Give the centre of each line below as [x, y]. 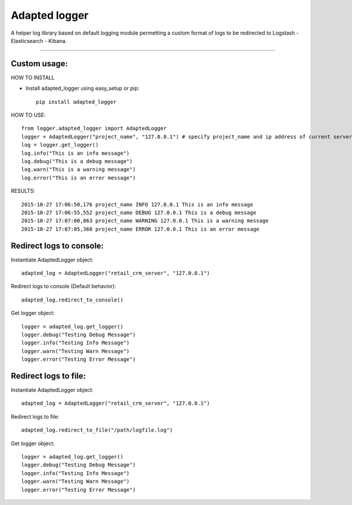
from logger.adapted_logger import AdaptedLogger [94, 128]
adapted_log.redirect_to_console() [72, 300]
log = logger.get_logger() [60, 145]
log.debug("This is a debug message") [77, 161]
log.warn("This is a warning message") [79, 170]
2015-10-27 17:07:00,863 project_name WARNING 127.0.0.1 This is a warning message [145, 221]
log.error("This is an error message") [79, 178]
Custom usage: [39, 64]
